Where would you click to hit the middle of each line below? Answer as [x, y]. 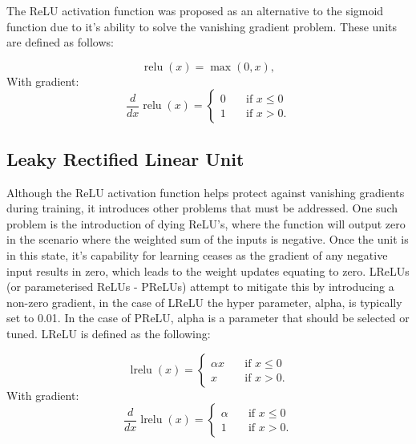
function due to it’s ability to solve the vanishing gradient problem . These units [202, 26]
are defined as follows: [60, 42]
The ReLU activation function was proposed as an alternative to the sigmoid [195, 10]
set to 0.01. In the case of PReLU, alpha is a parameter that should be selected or [208, 318]
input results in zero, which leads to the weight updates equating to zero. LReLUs [208, 270]
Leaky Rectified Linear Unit [125, 158]
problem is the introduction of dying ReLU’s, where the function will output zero [206, 223]
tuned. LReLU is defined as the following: [109, 333]
